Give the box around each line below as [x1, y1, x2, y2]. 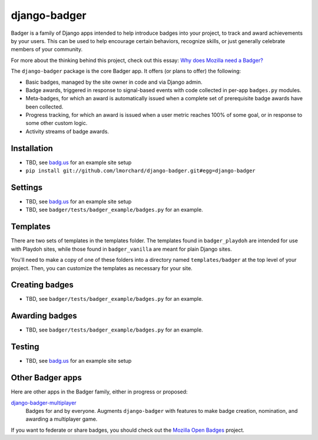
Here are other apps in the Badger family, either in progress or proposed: [11, 388, 188, 395]
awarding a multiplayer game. [25, 416, 98, 423]
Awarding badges [11, 311, 77, 321]
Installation [11, 143, 53, 153]
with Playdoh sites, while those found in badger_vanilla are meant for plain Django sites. [11, 245, 232, 252]
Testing [11, 342, 39, 352]
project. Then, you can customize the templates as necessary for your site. [11, 264, 193, 271]
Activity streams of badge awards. [25, 127, 109, 135]
